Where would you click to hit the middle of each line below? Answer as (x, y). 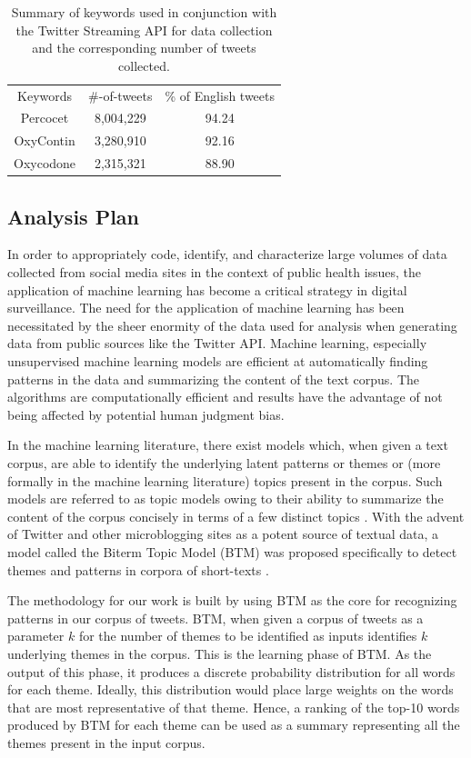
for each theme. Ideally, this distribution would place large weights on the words (230, 689)
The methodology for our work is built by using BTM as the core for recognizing (232, 600)
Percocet (45, 118)
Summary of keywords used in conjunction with (144, 12)
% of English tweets (220, 95)
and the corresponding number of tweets (144, 48)
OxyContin (45, 140)
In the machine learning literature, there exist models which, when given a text (228, 445)
